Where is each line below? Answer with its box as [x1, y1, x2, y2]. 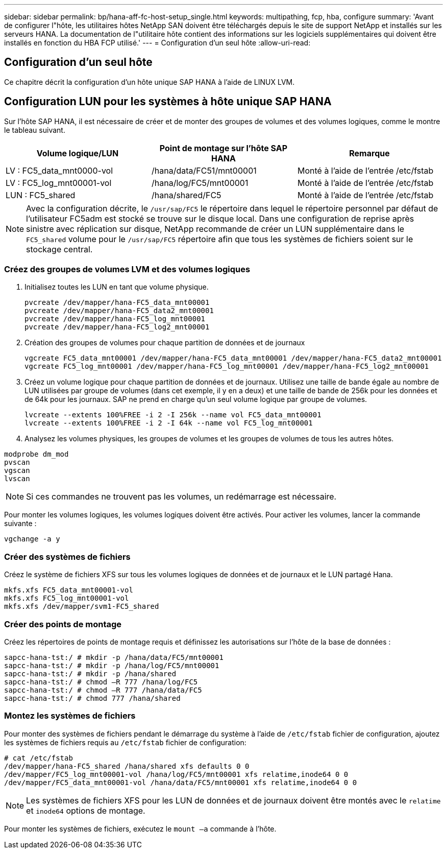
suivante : [4, 519, 37, 528]
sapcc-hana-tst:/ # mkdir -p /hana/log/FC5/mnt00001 [4, 661, 219, 670]
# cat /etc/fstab [4, 753, 73, 762]
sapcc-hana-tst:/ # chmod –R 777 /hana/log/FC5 [4, 677, 198, 686]
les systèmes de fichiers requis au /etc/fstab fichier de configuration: [4, 738, 246, 747]
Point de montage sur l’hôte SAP [159, 143, 288, 153]
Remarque [349, 148, 390, 158]
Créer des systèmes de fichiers [4, 551, 131, 562]
